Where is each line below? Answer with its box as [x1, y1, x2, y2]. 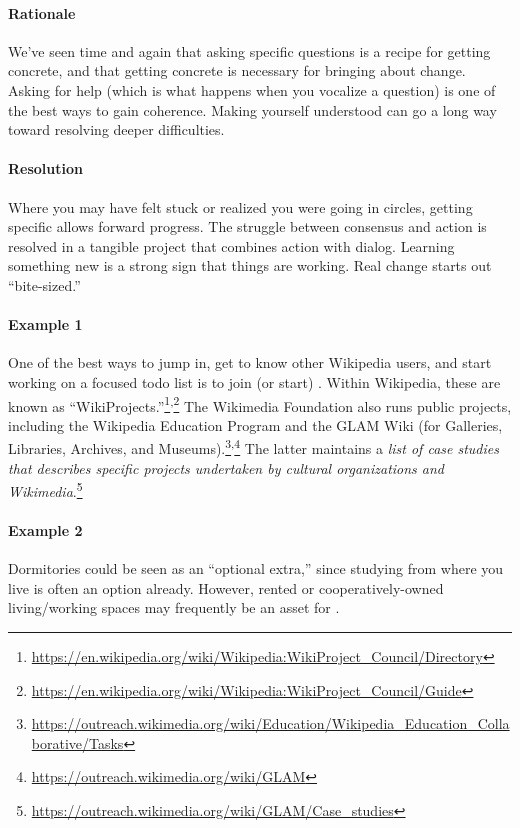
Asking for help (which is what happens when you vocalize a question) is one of [8, 79, 496, 100]
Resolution [8, 158, 83, 179]
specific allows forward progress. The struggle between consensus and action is [8, 216, 487, 237]
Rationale [8, 2, 76, 23]
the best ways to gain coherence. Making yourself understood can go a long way [8, 99, 497, 120]
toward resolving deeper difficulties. [8, 119, 225, 140]
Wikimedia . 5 [8, 478, 83, 501]
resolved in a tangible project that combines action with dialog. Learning [8, 235, 455, 256]
